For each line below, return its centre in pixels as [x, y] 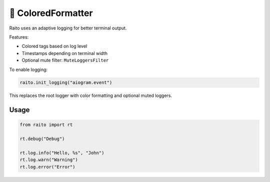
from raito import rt [46, 125]
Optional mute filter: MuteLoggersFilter [65, 60]
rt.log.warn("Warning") [49, 160]
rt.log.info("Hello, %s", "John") [62, 153]
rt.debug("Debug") [42, 139]
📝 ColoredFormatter [51, 13]
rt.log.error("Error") [47, 167]
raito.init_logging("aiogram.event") [66, 83]
